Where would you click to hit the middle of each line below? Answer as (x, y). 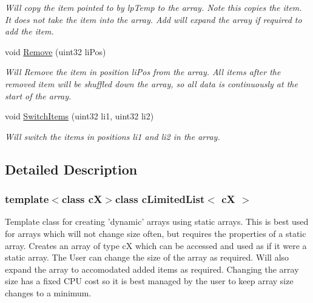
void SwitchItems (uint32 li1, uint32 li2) (79, 116)
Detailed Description (71, 169)
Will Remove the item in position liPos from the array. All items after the (143, 72)
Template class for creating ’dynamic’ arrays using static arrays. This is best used (157, 221)
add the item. (29, 31)
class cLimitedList (160, 199)
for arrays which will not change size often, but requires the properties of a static (156, 233)
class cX (82, 199)
